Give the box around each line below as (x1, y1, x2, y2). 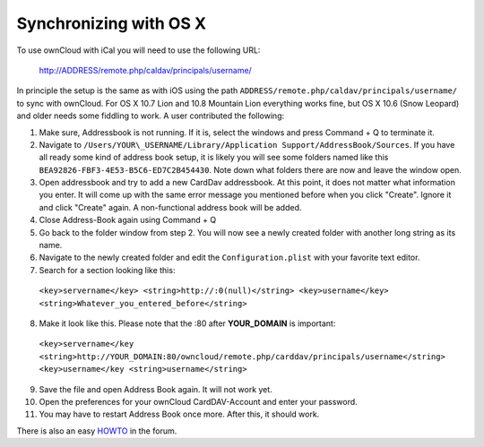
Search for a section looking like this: (39, 264, 176, 275)
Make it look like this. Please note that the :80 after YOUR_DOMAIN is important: (39, 318, 336, 329)
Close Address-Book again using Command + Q (39, 215, 217, 226)
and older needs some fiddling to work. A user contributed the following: (16, 110, 285, 121)
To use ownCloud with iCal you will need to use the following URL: (16, 45, 261, 56)
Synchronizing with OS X (16, 13, 206, 33)
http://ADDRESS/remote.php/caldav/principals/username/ (39, 64, 253, 75)
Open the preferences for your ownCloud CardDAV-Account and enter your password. (39, 396, 358, 407)
